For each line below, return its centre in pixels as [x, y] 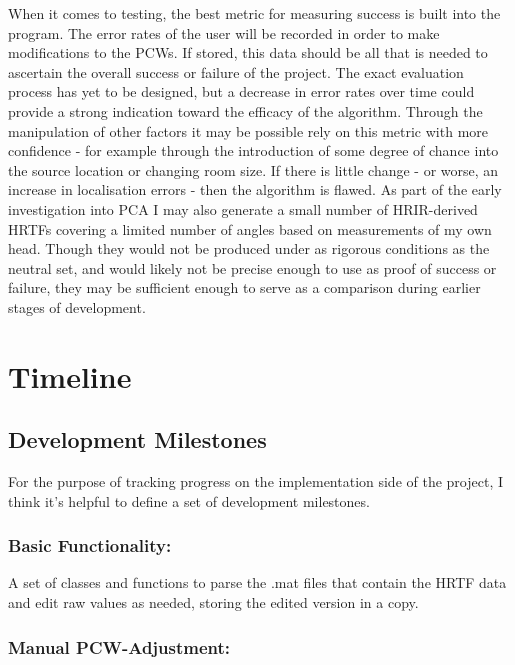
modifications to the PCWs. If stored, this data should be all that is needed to [248, 52]
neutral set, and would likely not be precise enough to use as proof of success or [252, 267]
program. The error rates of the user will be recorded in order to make [224, 32]
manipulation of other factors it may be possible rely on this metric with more [248, 130]
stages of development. [77, 306]
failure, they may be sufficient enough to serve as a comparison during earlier [244, 287]
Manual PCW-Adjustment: [119, 646]
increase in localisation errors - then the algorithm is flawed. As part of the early [255, 189]
